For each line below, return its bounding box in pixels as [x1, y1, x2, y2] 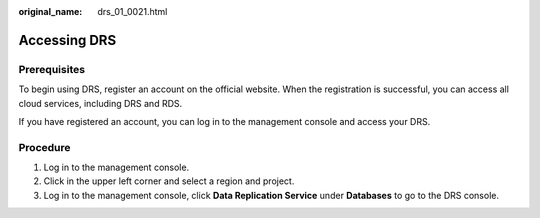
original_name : [18, 6, 83, 17]
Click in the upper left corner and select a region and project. [43, 175, 295, 187]
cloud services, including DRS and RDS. [18, 97, 183, 109]
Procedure [18, 140, 71, 154]
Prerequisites [18, 62, 85, 76]
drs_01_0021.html [97, 6, 168, 17]
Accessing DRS [18, 31, 117, 49]
